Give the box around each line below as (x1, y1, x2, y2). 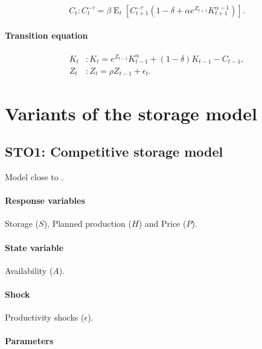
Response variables (5, 194, 85, 207)
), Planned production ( (43, 217, 132, 230)
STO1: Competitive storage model (5, 142, 223, 161)
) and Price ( (138, 217, 187, 230)
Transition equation (5, 28, 88, 41)
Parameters (5, 334, 54, 347)
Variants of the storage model (5, 100, 257, 125)
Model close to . (5, 170, 64, 183)
